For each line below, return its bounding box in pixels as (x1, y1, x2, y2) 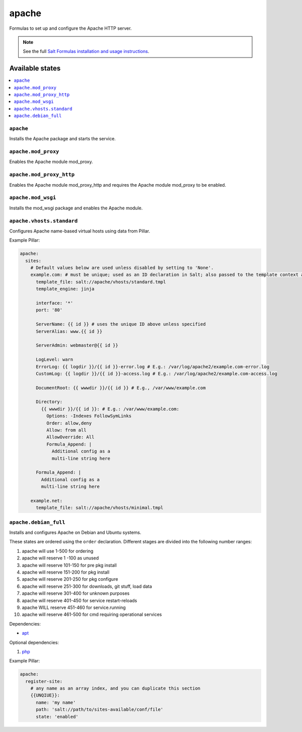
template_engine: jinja (36, 286, 95, 292)
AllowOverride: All (46, 434, 95, 440)
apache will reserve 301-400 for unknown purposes (22, 590, 130, 596)
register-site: (25, 679, 63, 684)
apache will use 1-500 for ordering (22, 548, 94, 554)
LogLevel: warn (36, 357, 73, 363)
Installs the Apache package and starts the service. (9, 136, 116, 142)
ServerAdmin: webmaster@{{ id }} (36, 343, 118, 348)
